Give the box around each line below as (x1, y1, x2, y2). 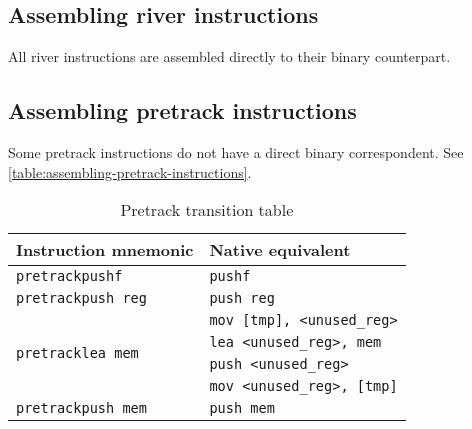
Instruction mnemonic (16, 238, 194, 262)
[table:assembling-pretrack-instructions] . (8, 161, 252, 182)
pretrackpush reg (16, 290, 147, 307)
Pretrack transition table (120, 198, 294, 222)
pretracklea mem (16, 345, 139, 362)
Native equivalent (209, 238, 351, 262)
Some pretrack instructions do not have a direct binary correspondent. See (8, 142, 464, 162)
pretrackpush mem (16, 400, 147, 417)
